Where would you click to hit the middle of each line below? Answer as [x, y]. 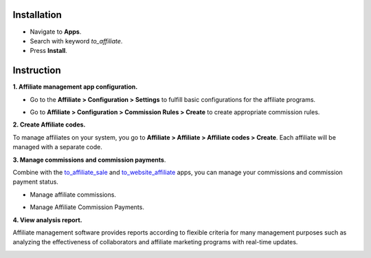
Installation [37, 15]
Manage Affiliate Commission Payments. [87, 207]
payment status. [35, 182]
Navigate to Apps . [56, 32]
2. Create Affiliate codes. [49, 125]
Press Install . [49, 51]
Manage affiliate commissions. [73, 194]
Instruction [37, 71]
